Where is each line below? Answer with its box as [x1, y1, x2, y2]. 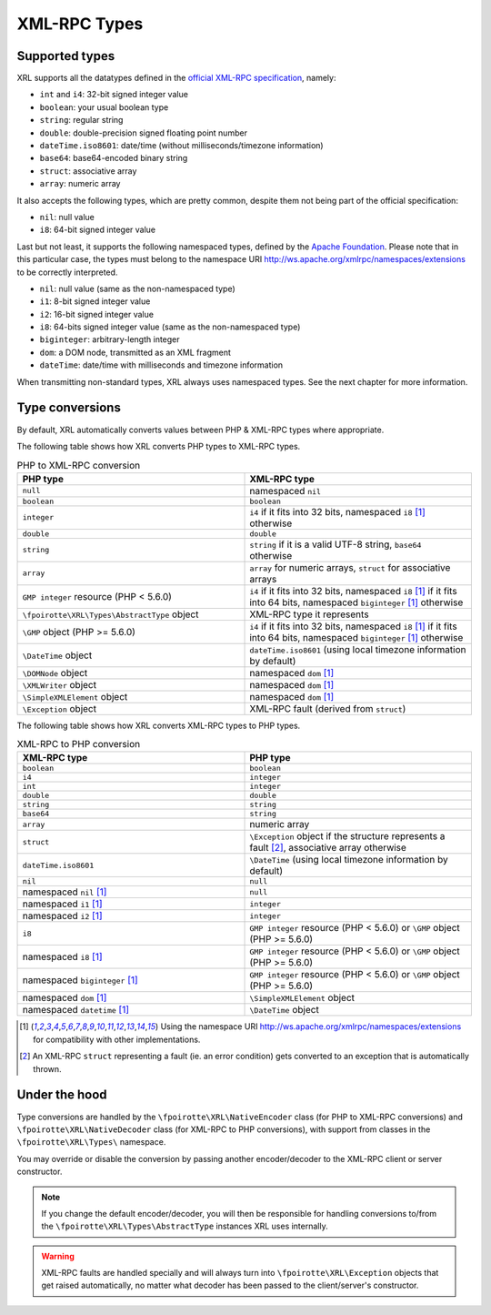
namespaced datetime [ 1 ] [22, 1004, 129, 1017]
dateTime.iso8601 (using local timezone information [249, 642, 466, 655]
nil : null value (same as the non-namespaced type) [39, 283, 235, 294]
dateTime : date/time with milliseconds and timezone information [39, 359, 284, 370]
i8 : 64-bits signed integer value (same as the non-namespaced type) [39, 321, 301, 332]
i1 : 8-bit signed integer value [39, 296, 151, 307]
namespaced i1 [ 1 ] [22, 897, 104, 910]
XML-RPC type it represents [249, 608, 369, 621]
